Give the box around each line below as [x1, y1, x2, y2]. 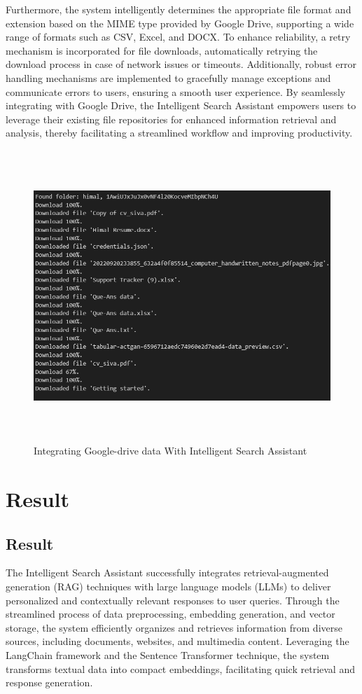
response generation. [6, 675, 93, 690]
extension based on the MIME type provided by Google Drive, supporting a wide [6, 15, 354, 30]
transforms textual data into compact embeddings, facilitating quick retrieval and [6, 661, 355, 676]
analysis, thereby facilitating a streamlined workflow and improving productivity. [6, 125, 353, 140]
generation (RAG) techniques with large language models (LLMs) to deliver [6, 579, 331, 594]
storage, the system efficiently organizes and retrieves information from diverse [6, 620, 342, 634]
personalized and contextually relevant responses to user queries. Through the [6, 592, 340, 607]
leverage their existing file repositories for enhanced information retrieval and [6, 111, 337, 126]
